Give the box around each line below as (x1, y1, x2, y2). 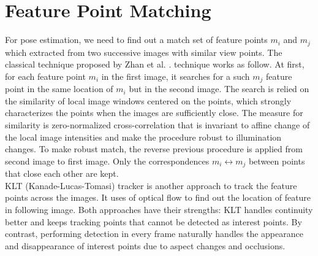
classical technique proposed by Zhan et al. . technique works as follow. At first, (5, 58, 305, 71)
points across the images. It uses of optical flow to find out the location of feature (5, 191, 311, 204)
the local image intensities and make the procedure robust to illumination (5, 130, 282, 143)
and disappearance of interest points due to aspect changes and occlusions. (5, 239, 286, 252)
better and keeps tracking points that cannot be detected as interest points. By (5, 215, 302, 228)
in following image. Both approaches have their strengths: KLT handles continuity (5, 203, 313, 216)
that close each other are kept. (5, 167, 119, 180)
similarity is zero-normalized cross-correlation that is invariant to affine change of (5, 118, 310, 131)
